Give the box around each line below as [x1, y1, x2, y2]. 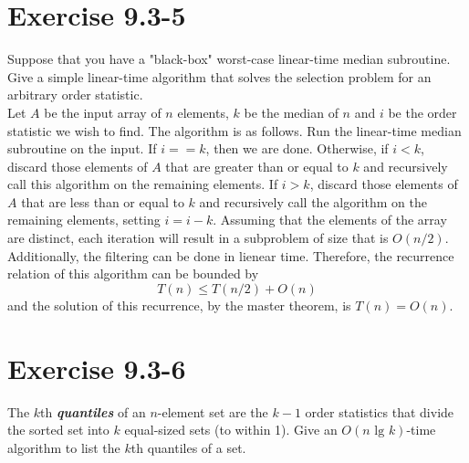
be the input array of [44, 102, 162, 121]
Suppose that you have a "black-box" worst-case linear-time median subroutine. [7, 49, 451, 68]
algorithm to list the [7, 437, 120, 457]
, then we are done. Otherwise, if [205, 139, 389, 158]
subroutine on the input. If [7, 139, 157, 158]
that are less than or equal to [21, 192, 184, 211]
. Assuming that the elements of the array [213, 210, 447, 229]
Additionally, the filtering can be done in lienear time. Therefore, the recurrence [7, 246, 454, 265]
